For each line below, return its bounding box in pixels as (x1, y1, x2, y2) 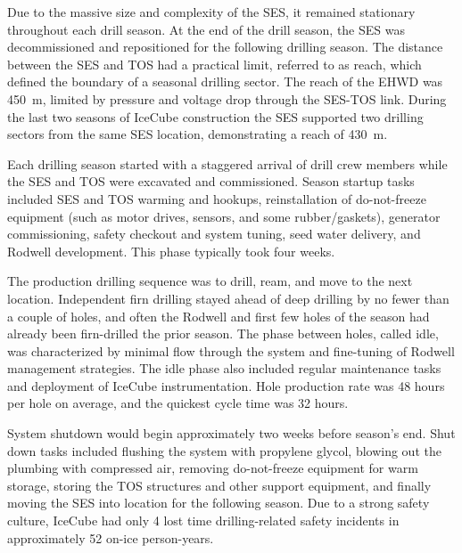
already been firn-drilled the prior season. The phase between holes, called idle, (7, 324, 439, 343)
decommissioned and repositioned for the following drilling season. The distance (7, 37, 443, 56)
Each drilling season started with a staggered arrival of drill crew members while (7, 154, 448, 173)
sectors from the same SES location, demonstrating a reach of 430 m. (7, 125, 388, 143)
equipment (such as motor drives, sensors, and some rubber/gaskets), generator (7, 207, 441, 225)
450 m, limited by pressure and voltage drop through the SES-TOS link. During (7, 89, 447, 108)
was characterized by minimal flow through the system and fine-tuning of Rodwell (7, 341, 455, 360)
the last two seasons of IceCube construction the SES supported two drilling (7, 107, 424, 126)
